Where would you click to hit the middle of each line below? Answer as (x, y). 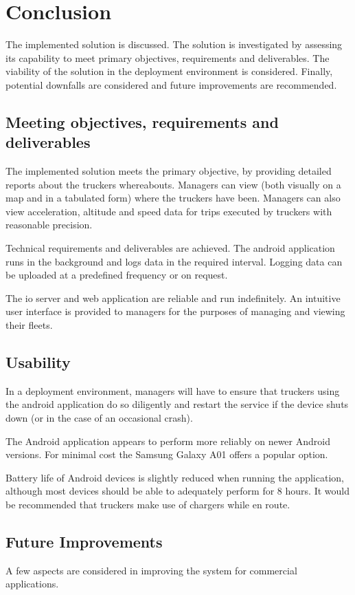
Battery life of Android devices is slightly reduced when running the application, (175, 477)
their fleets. (29, 325)
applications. (32, 584)
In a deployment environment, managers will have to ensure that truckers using (173, 390)
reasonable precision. (49, 225)
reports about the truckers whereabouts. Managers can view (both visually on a (173, 184)
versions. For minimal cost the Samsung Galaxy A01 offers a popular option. (167, 454)
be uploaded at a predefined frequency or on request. (117, 275)
